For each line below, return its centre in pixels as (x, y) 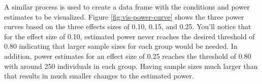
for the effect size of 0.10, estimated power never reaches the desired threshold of (129, 36)
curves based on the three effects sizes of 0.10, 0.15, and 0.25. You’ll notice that (128, 26)
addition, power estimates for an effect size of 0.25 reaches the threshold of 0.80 (128, 56)
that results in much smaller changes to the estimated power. (99, 76)
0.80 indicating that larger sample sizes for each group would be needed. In (121, 46)
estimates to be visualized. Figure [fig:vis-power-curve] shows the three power (124, 16)
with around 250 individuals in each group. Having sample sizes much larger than (131, 66)
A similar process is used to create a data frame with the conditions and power (127, 7)
